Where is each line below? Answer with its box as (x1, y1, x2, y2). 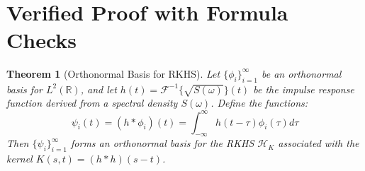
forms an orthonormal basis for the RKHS (71, 136, 254, 151)
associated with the (278, 136, 359, 151)
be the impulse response (253, 81, 354, 96)
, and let (80, 81, 117, 96)
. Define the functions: (210, 95, 308, 110)
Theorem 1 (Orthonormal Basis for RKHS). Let (6, 66, 220, 81)
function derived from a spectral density (6, 95, 178, 110)
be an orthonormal (261, 66, 342, 81)
